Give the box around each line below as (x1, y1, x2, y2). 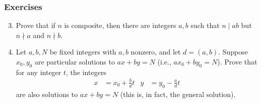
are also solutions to (16, 88, 78, 99)
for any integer (16, 66, 61, 77)
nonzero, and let (130, 46, 181, 57)
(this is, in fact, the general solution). (120, 88, 236, 99)
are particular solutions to (34, 56, 115, 66)
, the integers (66, 66, 106, 77)
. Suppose (218, 46, 248, 57)
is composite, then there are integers (64, 20, 176, 30)
